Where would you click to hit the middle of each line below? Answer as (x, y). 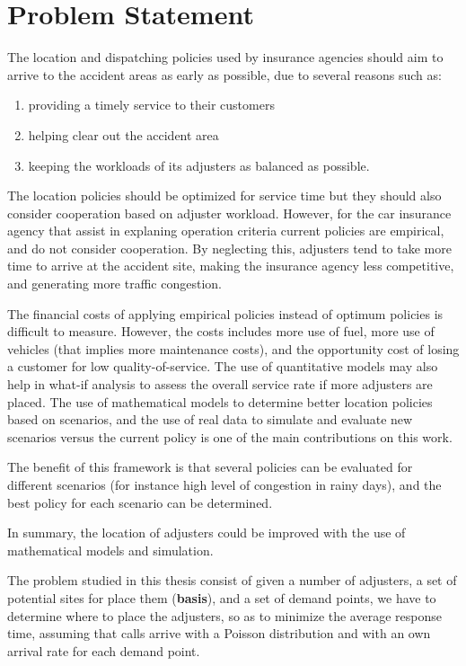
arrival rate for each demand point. (104, 650)
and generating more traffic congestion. (114, 284)
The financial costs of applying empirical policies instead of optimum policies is (225, 313)
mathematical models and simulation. (110, 550)
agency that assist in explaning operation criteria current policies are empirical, (226, 231)
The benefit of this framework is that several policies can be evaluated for (210, 467)
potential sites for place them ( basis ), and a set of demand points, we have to (222, 597)
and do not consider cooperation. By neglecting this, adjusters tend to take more (229, 248)
